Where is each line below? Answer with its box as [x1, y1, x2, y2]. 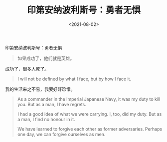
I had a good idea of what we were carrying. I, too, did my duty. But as [17, 111, 162, 117]
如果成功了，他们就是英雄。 [17, 55, 75, 61]
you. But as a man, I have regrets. [17, 101, 86, 107]
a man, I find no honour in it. [17, 116, 76, 122]
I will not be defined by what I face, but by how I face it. [17, 76, 131, 82]
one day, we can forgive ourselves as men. [17, 131, 106, 137]
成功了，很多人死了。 [5, 66, 49, 72]
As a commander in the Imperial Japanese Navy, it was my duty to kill [17, 96, 161, 102]
